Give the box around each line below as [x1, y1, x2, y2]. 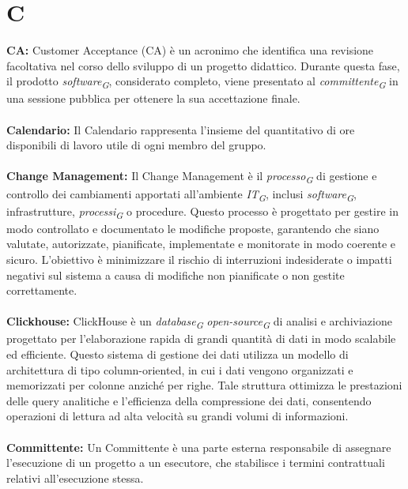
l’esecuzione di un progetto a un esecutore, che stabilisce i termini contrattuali [6, 454, 385, 471]
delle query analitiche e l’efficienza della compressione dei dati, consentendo [6, 392, 372, 408]
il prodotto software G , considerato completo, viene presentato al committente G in [6, 73, 399, 92]
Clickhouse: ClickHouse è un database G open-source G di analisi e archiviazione [6, 313, 392, 332]
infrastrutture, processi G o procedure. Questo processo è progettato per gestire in [6, 202, 399, 221]
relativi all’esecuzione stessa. [6, 469, 144, 486]
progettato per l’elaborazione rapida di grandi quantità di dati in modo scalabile [6, 330, 396, 347]
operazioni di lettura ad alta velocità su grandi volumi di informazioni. [6, 408, 349, 424]
